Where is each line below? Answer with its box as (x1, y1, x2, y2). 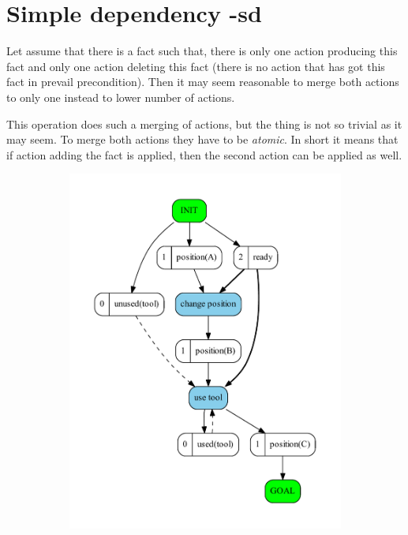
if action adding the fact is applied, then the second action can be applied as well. (6, 146, 402, 163)
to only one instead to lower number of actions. (6, 88, 235, 105)
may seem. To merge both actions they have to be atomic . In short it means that (6, 131, 399, 148)
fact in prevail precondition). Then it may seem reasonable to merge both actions (6, 73, 399, 90)
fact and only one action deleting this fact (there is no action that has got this (6, 58, 385, 74)
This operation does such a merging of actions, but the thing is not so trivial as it (6, 115, 402, 132)
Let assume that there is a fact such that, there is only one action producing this (6, 43, 398, 59)
